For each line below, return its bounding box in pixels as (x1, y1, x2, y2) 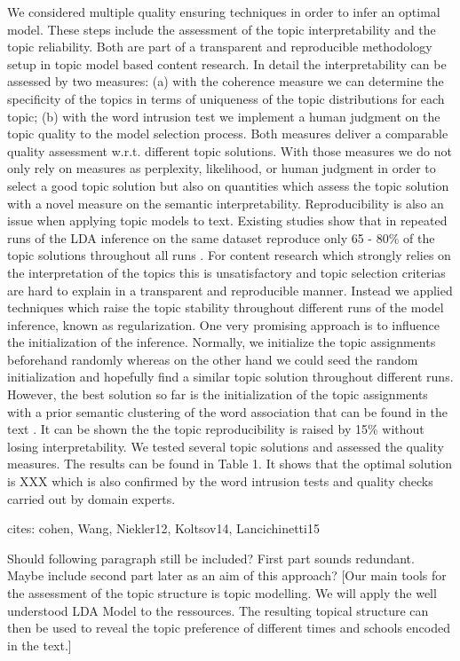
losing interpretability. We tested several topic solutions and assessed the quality (7, 437, 444, 455)
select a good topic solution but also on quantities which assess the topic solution (7, 176, 449, 194)
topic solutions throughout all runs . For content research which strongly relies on (7, 246, 451, 264)
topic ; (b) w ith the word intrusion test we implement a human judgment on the (7, 106, 440, 125)
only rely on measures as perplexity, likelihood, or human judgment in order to (7, 159, 436, 177)
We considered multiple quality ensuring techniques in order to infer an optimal (7, 3, 440, 20)
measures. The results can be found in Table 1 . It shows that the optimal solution (7, 454, 453, 473)
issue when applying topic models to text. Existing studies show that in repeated (7, 211, 448, 230)
